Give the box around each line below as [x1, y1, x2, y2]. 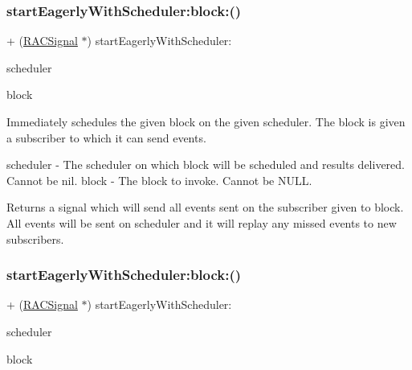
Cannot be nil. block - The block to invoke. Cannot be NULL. [6, 171, 312, 188]
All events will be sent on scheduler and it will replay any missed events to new [6, 214, 397, 231]
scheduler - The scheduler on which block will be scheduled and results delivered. [6, 156, 405, 173]
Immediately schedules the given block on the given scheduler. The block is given [6, 113, 406, 129]
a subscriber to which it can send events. [6, 129, 206, 146]
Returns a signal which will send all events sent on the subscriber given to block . [6, 199, 404, 216]
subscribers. [6, 230, 64, 247]
